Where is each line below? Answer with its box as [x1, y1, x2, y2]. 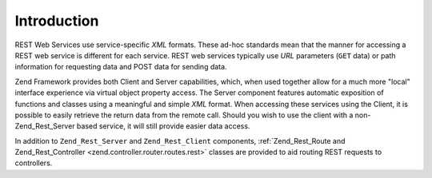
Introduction [14, 12, 99, 30]
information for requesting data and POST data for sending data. [14, 62, 227, 72]
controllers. [14, 158, 53, 168]
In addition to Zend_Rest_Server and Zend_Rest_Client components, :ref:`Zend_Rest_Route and [14, 136, 346, 145]
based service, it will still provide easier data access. [76, 121, 250, 131]
